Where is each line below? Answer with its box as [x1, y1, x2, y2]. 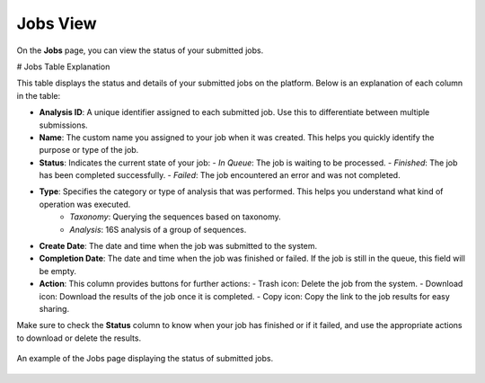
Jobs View [16, 13, 98, 33]
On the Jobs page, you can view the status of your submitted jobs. [16, 45, 264, 56]
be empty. [39, 265, 76, 276]
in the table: [16, 90, 61, 101]
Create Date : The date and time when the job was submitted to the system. [39, 241, 318, 252]
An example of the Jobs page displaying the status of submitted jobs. [16, 353, 274, 364]
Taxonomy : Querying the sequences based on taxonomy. [69, 211, 282, 222]
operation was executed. [39, 199, 131, 209]
